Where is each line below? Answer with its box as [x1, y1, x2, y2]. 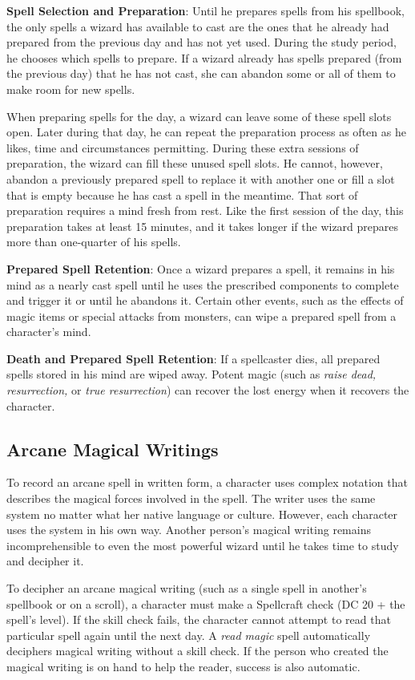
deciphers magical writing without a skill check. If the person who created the [6, 642, 389, 659]
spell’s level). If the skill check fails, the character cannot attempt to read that [6, 611, 391, 628]
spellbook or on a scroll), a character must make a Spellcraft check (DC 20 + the [6, 595, 405, 612]
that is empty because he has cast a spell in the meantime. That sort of [6, 186, 358, 203]
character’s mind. [6, 323, 91, 340]
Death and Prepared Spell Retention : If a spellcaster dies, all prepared [6, 350, 381, 366]
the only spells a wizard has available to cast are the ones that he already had [6, 18, 389, 34]
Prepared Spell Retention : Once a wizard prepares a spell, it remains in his [6, 260, 395, 277]
